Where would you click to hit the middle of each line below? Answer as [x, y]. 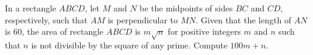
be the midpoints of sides [186, 8]
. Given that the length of [244, 19]
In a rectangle [31, 8]
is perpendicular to [143, 19]
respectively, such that [46, 19]
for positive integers [204, 31]
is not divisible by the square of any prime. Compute [129, 45]
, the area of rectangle [63, 31]
